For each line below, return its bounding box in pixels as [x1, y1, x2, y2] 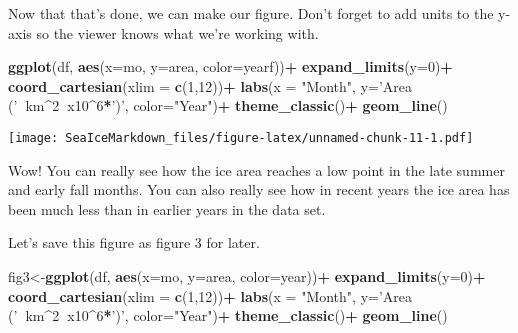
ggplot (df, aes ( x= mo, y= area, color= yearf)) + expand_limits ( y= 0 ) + [8, 56, 453, 77]
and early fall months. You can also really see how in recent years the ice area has [8, 179, 510, 200]
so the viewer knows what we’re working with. [36, 22, 319, 43]
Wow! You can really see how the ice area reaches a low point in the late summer [8, 159, 505, 180]
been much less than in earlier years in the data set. [8, 198, 326, 219]
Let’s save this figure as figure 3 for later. [8, 232, 260, 253]
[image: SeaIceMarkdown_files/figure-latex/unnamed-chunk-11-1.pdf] [8, 130, 474, 145]
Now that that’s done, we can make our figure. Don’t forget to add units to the [8, 3, 494, 23]
